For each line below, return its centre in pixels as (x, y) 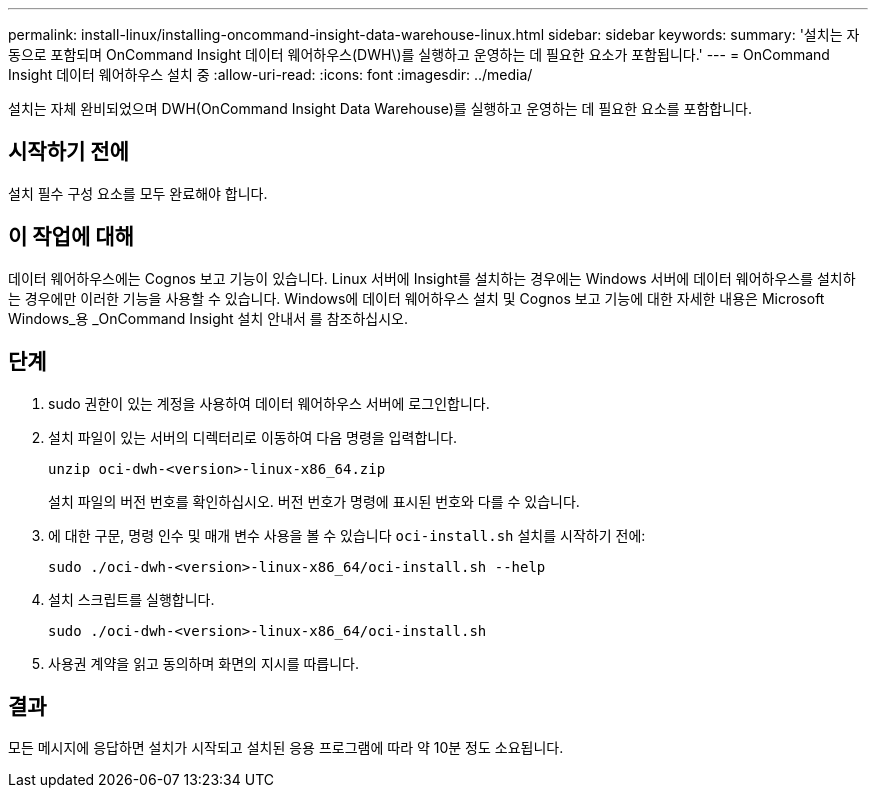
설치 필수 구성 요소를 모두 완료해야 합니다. (138, 193)
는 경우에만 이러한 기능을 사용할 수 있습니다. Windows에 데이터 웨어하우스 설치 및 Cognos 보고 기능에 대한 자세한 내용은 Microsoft (416, 298)
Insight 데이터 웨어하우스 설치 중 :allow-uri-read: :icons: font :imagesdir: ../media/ (270, 74)
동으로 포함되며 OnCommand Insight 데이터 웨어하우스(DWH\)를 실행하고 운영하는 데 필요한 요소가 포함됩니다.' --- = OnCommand (419, 54)
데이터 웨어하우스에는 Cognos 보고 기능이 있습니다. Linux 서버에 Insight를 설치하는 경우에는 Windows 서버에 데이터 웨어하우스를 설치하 (432, 278)
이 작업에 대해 (71, 237)
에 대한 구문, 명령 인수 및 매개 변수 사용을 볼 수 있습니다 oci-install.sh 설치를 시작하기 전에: (347, 535)
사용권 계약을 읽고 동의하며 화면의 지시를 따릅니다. (204, 663)
